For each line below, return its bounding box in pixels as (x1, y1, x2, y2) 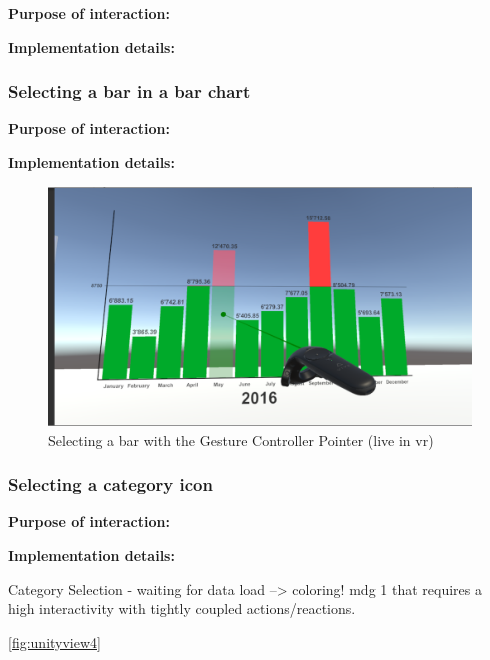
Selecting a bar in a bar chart (8, 79, 251, 104)
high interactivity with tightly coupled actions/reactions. (8, 598, 356, 619)
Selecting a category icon (8, 472, 213, 497)
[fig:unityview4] (8, 631, 101, 652)
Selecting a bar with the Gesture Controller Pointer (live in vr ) (48, 429, 434, 450)
